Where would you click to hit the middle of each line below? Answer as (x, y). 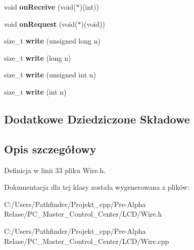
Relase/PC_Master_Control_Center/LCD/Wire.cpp (87, 241)
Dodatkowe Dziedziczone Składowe (97, 119)
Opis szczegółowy (50, 149)
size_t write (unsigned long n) (52, 41)
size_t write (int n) (35, 91)
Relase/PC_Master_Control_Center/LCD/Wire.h (83, 214)
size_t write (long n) (38, 57)
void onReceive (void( (40, 7)
